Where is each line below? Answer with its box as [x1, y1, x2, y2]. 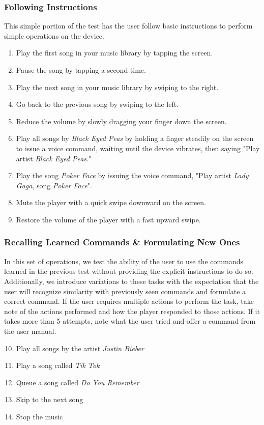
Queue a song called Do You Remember [16, 377, 139, 387]
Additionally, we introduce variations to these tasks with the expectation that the [4, 275, 259, 286]
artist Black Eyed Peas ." [16, 153, 92, 163]
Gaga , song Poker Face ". [16, 180, 92, 190]
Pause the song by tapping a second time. [16, 65, 146, 75]
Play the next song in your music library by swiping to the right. [16, 81, 219, 92]
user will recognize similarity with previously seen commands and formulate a [4, 286, 246, 296]
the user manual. [4, 325, 56, 336]
